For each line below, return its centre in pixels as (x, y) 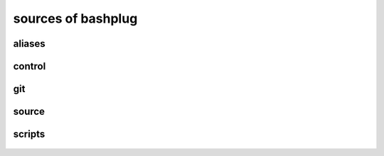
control (30, 66)
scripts (29, 134)
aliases (29, 44)
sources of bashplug (75, 18)
